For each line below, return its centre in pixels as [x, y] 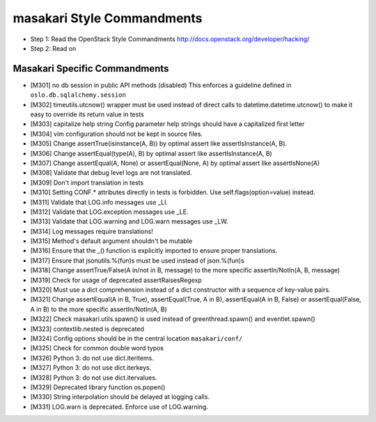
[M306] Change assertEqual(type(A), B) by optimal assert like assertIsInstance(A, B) [151, 153]
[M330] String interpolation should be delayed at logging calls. [120, 397]
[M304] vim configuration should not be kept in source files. [117, 134]
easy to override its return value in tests [87, 114]
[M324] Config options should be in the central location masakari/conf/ [136, 338]
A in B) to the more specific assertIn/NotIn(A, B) [99, 309]
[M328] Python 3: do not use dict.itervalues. [94, 377]
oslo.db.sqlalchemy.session [78, 95]
